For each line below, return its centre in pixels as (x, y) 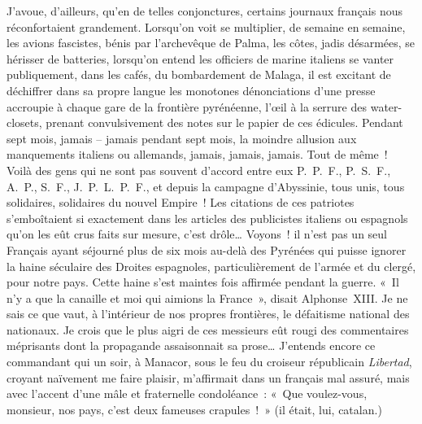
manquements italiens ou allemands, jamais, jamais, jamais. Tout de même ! (197, 154)
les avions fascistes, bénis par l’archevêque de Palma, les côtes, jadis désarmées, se (211, 43)
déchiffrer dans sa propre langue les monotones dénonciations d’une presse (191, 90)
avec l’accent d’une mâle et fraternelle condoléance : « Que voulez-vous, (187, 393)
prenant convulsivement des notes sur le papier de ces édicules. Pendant (224, 122)
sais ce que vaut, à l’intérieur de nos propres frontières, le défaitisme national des (208, 314)
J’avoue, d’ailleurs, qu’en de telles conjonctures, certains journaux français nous (205, 11)
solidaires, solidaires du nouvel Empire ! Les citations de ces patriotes (181, 202)
